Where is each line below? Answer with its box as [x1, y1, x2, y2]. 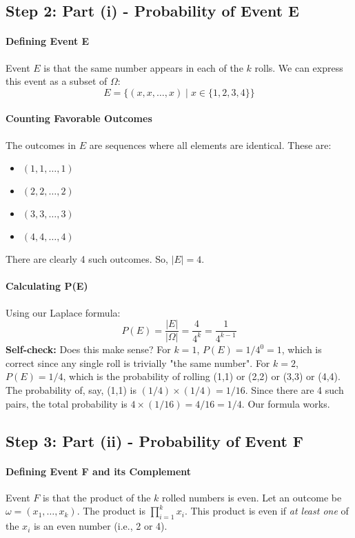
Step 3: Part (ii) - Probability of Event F [6, 430, 304, 451]
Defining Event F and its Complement [6, 464, 192, 478]
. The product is [77, 504, 145, 518]
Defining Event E [6, 34, 90, 48]
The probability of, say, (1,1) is [6, 382, 136, 397]
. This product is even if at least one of [184, 504, 349, 518]
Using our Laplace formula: [6, 305, 121, 319]
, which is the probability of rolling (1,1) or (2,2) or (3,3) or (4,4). [63, 369, 341, 383]
